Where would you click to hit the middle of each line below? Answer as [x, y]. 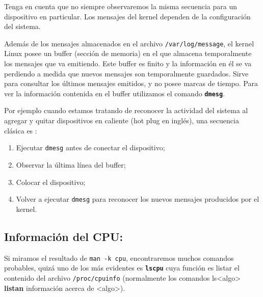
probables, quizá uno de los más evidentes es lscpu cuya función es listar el [122, 268]
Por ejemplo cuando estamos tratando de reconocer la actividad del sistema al [126, 110]
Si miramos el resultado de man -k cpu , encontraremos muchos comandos [119, 258]
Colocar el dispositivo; [51, 182]
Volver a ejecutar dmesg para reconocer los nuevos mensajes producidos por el [138, 199]
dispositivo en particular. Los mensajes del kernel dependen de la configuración [127, 16]
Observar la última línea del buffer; [71, 164]
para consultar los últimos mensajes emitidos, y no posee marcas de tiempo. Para [131, 83]
